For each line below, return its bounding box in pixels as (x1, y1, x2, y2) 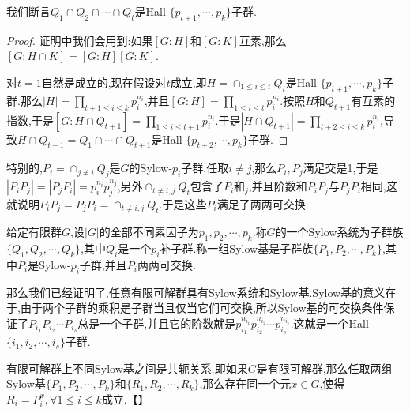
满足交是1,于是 (303, 160, 378, 176)
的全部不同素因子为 (99, 223, 199, 240)
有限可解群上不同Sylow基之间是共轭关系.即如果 (6, 359, 248, 376)
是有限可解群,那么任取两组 (256, 359, 393, 376)
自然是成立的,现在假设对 (41, 73, 167, 90)
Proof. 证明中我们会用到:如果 (6, 32, 153, 48)
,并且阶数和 (248, 178, 307, 194)
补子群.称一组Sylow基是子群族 (160, 240, 314, 257)
